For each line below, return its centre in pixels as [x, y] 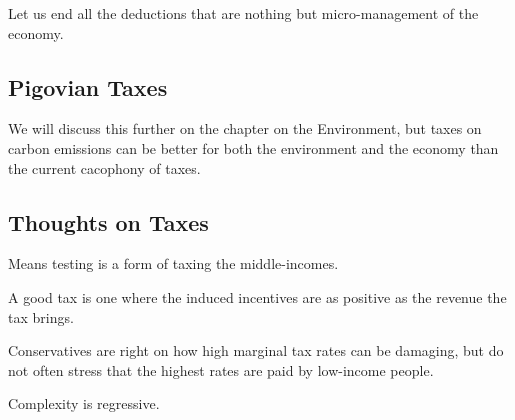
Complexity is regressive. [84, 403]
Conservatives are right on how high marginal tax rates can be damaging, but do [256, 350]
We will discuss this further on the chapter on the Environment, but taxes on [245, 128]
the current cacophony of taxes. [104, 167]
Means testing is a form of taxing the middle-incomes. [173, 263]
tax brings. [41, 316]
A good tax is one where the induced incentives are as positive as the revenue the [257, 296]
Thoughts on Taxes [108, 221]
